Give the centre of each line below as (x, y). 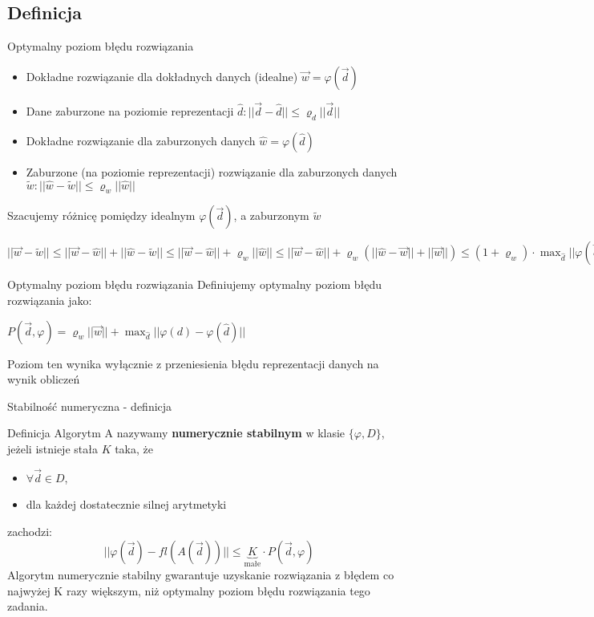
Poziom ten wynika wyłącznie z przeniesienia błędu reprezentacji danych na (193, 363)
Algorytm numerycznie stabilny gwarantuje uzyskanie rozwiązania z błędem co (201, 575)
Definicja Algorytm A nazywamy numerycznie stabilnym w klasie (176, 433)
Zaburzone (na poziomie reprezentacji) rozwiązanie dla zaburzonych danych (212, 171)
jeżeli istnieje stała (53, 448)
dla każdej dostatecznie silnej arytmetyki (126, 504)
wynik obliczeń (44, 379)
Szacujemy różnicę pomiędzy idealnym (101, 215)
